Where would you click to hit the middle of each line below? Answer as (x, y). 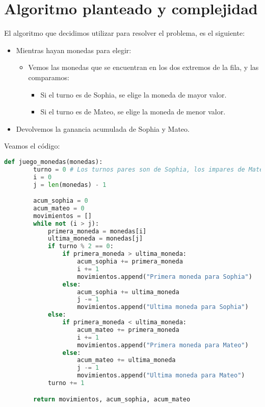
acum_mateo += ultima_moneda (126, 360)
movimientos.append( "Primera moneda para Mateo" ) (163, 345)
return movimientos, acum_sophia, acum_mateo (112, 399)
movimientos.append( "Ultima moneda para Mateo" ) (161, 376)
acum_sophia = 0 (61, 201)
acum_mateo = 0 (59, 208)
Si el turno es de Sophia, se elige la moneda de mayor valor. (134, 94)
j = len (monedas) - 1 (70, 185)
